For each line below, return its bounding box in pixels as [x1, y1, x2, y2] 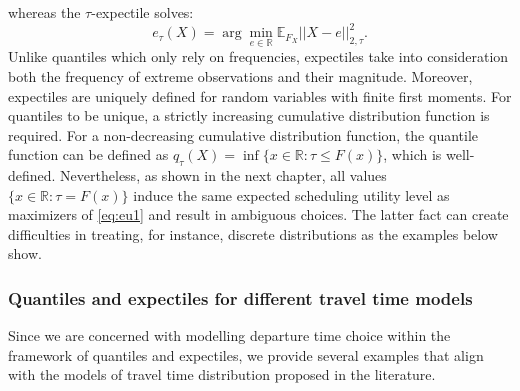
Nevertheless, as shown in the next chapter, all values [60, 165, 387, 186]
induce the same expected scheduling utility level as [133, 184, 450, 205]
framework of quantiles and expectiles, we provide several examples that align [8, 344, 484, 365]
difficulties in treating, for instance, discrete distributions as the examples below [8, 223, 498, 244]
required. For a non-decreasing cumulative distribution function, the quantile [8, 124, 479, 145]
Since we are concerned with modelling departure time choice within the [8, 325, 451, 346]
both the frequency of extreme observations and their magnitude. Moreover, [8, 65, 473, 86]
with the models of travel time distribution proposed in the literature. [8, 364, 436, 385]
